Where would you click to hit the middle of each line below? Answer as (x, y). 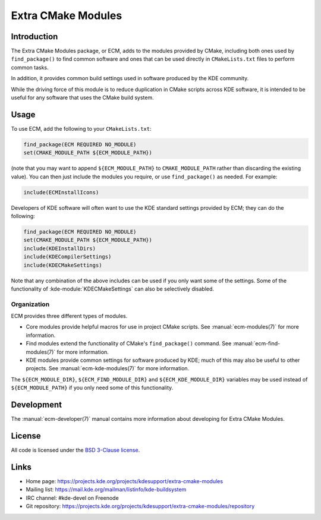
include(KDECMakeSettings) (63, 265)
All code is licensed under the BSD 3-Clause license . (75, 450)
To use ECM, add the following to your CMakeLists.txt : (81, 128)
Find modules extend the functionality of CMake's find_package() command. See (129, 343)
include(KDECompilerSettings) (67, 257)
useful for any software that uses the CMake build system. (82, 97)
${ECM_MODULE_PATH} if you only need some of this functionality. (92, 388)
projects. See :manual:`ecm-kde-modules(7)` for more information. (108, 368)
